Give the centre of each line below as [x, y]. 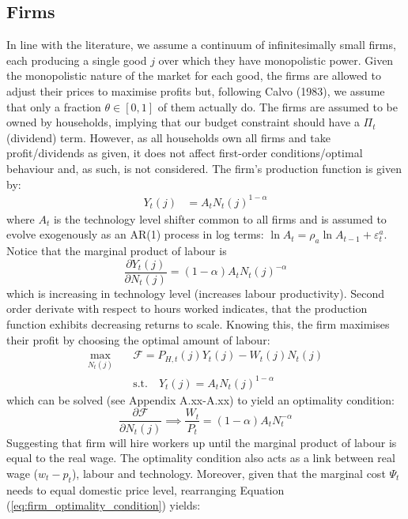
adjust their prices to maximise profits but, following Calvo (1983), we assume [196, 90]
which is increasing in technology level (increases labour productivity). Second [196, 293]
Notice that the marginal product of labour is [117, 251]
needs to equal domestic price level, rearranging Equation [145, 489]
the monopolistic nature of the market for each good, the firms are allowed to [194, 75]
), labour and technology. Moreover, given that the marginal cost [229, 473]
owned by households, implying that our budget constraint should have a [183, 122]
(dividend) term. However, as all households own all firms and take [168, 137]
